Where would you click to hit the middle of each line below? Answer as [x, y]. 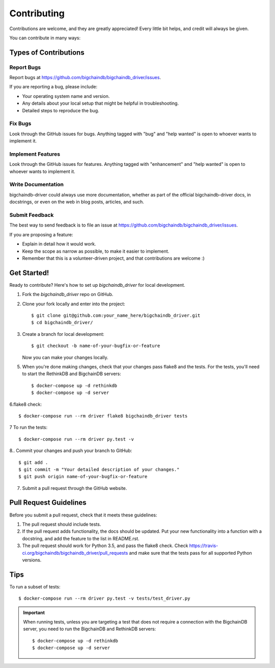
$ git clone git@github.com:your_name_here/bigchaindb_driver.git [116, 316]
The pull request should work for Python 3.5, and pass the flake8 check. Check [105, 546]
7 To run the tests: [29, 427]
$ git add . [33, 462]
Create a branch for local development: [63, 334]
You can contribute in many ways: [45, 38]
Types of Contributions [47, 52]
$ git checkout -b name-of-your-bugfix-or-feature [96, 346]
